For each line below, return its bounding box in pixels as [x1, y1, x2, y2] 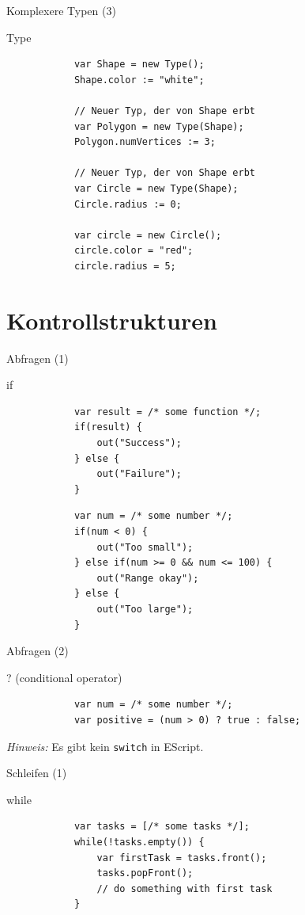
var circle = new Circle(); [73, 229, 222, 241]
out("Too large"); [96, 603, 194, 615]
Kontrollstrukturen [6, 303, 217, 336]
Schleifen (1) [6, 764, 67, 781]
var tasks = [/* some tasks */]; [73, 821, 250, 833]
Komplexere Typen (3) [6, 2, 116, 18]
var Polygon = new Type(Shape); [73, 120, 244, 132]
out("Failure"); [96, 468, 182, 480]
